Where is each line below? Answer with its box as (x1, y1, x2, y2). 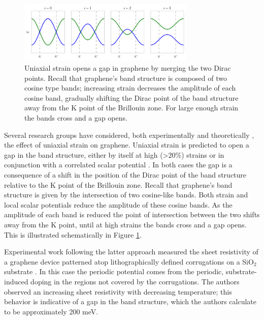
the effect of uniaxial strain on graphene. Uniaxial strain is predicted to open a (4, 139, 249, 150)
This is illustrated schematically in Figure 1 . (4, 229, 142, 240)
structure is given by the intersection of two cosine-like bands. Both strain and (4, 189, 248, 200)
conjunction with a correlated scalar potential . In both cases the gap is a (4, 159, 233, 170)
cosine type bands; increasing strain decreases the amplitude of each (24, 82, 236, 93)
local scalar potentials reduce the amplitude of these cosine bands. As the (4, 199, 233, 210)
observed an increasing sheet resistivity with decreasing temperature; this (4, 286, 232, 297)
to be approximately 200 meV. (4, 306, 98, 316)
